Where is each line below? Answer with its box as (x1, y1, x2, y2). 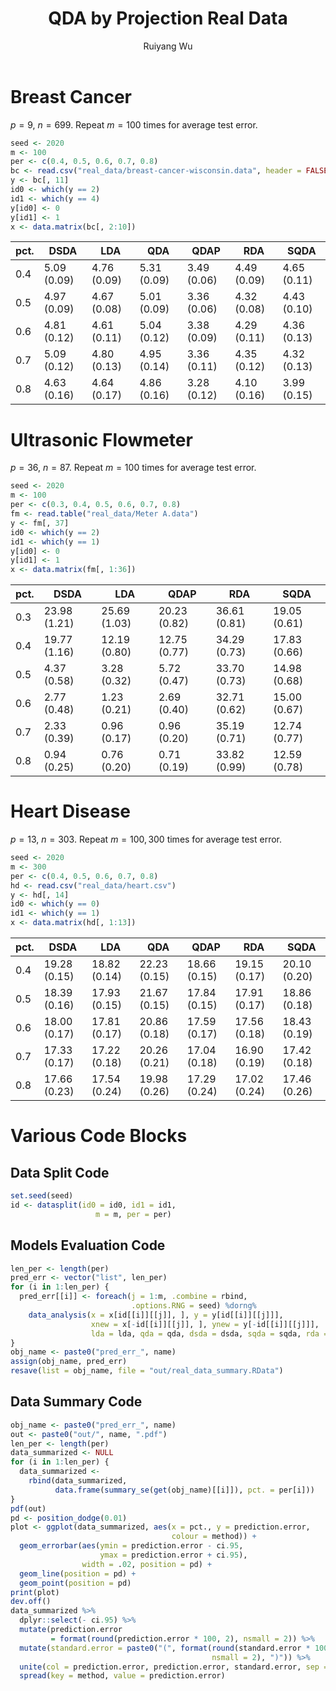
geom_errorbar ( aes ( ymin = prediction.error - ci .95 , (19, 1541, 244, 1551)
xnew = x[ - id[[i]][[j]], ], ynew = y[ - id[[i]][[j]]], (90, 1319, 320, 1329)
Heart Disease (10, 800, 132, 823)
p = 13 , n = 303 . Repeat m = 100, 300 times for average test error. (10, 833, 282, 846)
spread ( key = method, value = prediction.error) (19, 1671, 226, 1681)
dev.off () (10, 1597, 52, 1607)
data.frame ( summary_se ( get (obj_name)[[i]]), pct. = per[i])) (54, 1485, 315, 1495)
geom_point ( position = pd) (19, 1578, 132, 1588)
